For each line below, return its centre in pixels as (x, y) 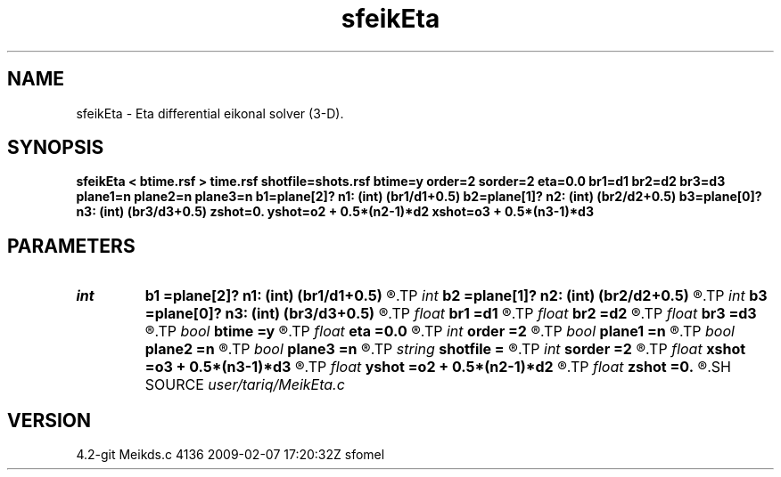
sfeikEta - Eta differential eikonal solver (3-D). (210, 113)
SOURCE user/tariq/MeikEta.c (245, 385)
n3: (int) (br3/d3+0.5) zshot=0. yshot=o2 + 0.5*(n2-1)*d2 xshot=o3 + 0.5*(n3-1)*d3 (335, 212)
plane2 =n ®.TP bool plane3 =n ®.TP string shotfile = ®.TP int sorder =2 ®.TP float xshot (445, 349)
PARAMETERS (71, 246)
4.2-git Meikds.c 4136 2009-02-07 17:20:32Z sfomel (230, 455)
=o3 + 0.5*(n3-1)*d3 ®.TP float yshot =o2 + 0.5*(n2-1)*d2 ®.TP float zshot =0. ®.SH (438, 367)
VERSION (49, 420)
